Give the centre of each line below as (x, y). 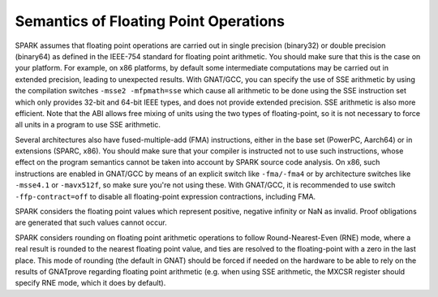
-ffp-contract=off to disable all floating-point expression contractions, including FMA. (165, 196)
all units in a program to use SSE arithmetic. (88, 125)
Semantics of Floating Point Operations (150, 21)
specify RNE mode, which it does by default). (90, 283)
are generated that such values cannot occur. (91, 222)
